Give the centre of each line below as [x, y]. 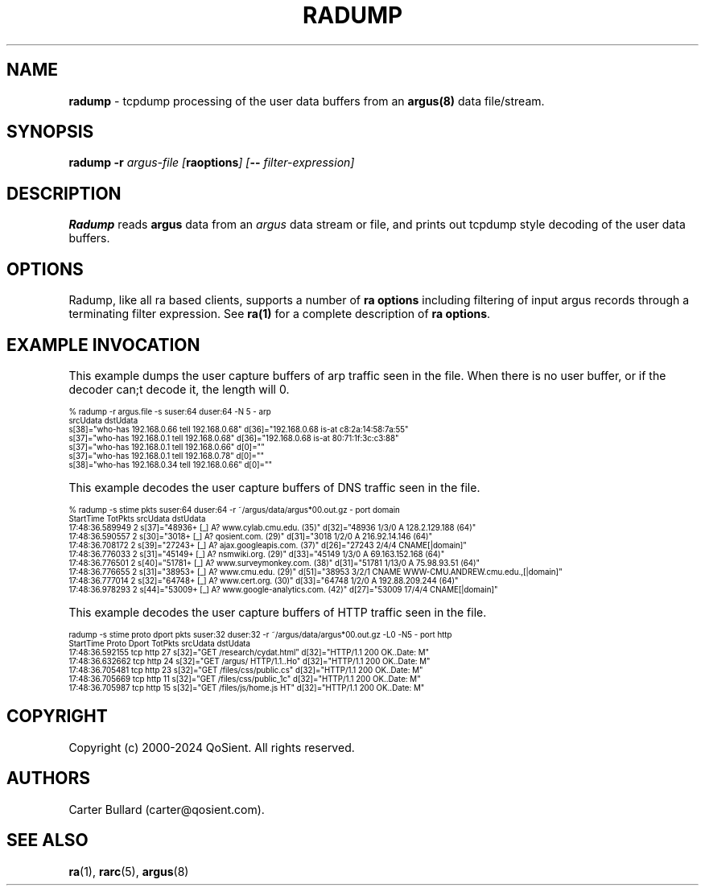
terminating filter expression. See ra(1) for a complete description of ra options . [280, 314]
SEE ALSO [47, 840]
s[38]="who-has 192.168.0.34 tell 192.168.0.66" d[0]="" [171, 465]
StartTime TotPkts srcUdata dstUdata [137, 518]
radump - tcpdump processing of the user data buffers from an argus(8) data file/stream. [307, 101]
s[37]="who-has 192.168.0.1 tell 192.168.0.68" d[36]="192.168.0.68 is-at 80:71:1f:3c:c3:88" [234, 438]
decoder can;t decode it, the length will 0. [179, 389]
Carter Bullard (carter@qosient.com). [167, 809]
